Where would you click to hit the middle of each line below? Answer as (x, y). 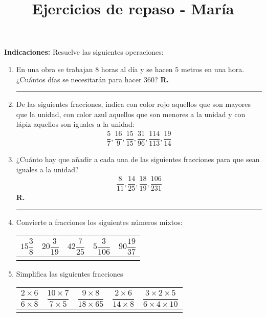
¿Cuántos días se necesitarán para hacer (79, 79)
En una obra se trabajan (54, 69)
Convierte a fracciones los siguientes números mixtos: (99, 222)
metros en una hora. (213, 69)
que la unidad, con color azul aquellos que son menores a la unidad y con (131, 114)
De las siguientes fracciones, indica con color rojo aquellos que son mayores (133, 104)
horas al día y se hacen (137, 69)
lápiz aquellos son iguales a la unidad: (75, 124)
